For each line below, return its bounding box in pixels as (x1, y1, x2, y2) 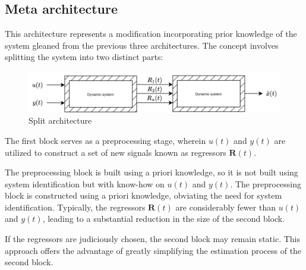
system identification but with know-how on (5, 177, 165, 190)
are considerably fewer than (175, 200, 276, 213)
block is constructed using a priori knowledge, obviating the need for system (5, 189, 282, 202)
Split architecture (29, 114, 92, 127)
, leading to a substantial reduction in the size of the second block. (42, 212, 285, 225)
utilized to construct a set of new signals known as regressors (5, 146, 226, 158)
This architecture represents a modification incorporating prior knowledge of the (5, 27, 297, 40)
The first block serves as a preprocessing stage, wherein (5, 134, 206, 146)
